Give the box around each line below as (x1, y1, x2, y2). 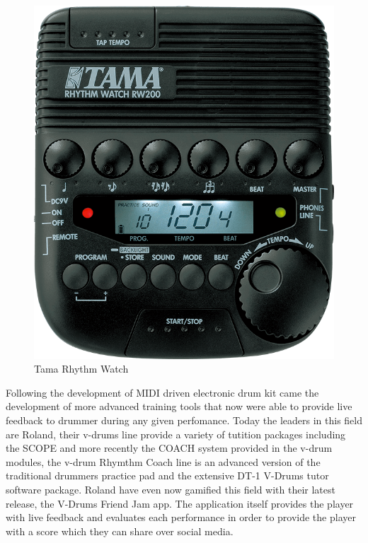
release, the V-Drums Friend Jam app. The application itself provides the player (6, 496, 354, 510)
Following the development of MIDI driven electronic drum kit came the (6, 385, 319, 399)
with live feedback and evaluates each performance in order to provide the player (6, 510, 356, 525)
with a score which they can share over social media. (6, 523, 234, 538)
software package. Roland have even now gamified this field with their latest (6, 482, 335, 496)
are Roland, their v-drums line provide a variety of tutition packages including (6, 426, 346, 441)
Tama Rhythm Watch (34, 361, 129, 376)
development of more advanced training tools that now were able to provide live (6, 399, 352, 414)
